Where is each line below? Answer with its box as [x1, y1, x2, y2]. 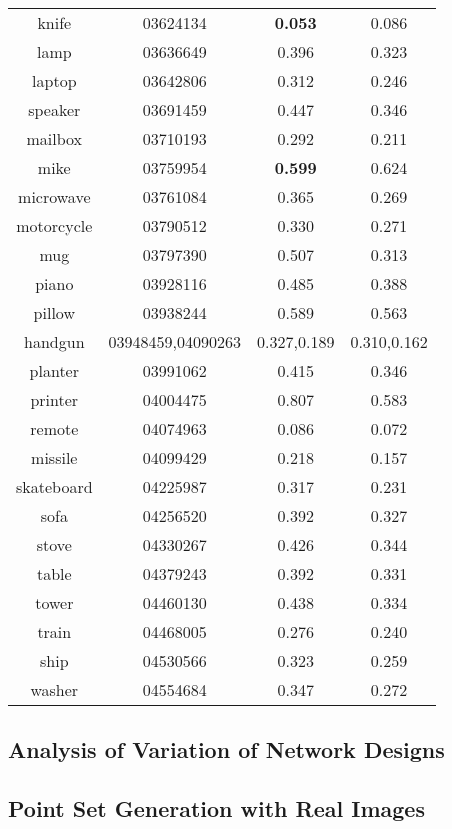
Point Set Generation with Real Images [8, 793, 425, 824]
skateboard [16, 475, 93, 498]
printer [30, 388, 79, 411]
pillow [33, 301, 75, 324]
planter [29, 359, 79, 382]
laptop [32, 69, 77, 92]
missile [31, 446, 78, 469]
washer [30, 678, 79, 701]
